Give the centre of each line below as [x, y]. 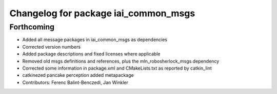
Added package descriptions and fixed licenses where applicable [91, 54]
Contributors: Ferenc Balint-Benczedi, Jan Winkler [75, 82]
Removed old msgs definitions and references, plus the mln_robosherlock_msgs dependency [121, 61]
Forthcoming [32, 27]
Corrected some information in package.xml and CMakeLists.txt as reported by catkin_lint [117, 68]
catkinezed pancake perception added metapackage [78, 75]
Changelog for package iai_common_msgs [102, 13]
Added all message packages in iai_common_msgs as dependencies [95, 40]
